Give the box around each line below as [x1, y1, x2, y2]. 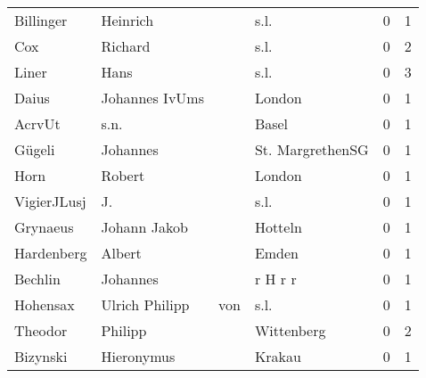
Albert [101, 242, 142, 263]
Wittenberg [254, 320, 326, 341]
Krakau [254, 346, 301, 366]
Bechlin [14, 268, 61, 289]
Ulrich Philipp [101, 294, 190, 315]
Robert [101, 165, 145, 185]
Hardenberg [14, 242, 87, 263]
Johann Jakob [101, 217, 188, 237]
